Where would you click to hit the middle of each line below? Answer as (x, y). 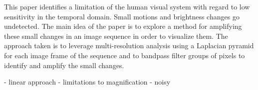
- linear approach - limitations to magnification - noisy (87, 82)
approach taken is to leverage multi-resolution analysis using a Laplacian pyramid (129, 45)
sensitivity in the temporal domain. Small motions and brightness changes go (122, 16)
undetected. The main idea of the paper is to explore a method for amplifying (123, 26)
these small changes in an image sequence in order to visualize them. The (116, 36)
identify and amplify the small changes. (64, 65)
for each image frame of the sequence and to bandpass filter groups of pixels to (125, 55)
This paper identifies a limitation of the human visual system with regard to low (127, 6)
